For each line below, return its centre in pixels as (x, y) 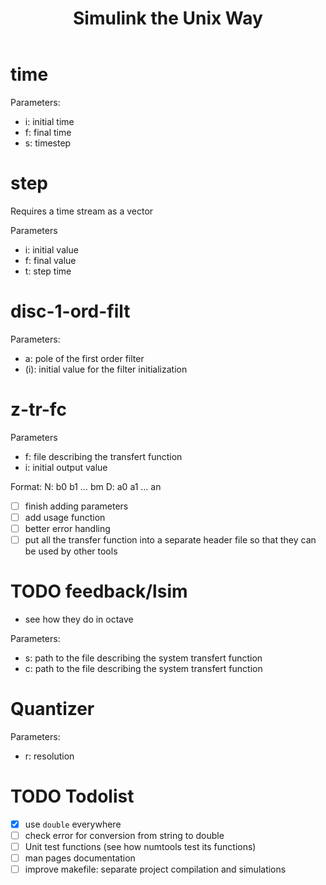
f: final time (48, 132)
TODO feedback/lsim (99, 591)
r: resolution (49, 756)
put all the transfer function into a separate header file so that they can (170, 539)
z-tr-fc (38, 409)
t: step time (48, 271)
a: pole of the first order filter (84, 358)
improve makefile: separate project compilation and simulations (155, 869)
